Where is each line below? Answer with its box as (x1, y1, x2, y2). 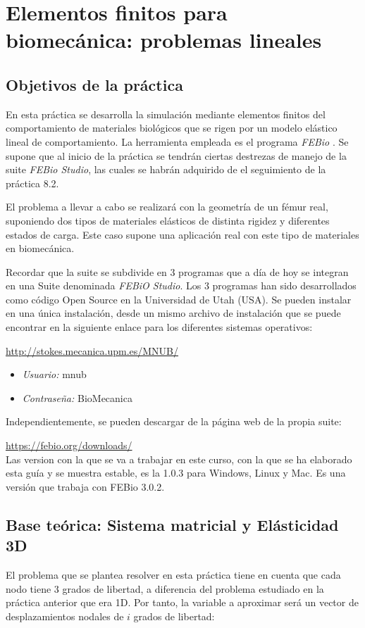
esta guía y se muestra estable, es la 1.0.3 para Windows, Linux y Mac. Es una (6, 465, 346, 480)
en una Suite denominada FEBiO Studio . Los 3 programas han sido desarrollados (6, 278, 357, 293)
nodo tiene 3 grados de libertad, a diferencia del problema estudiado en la (6, 581, 324, 596)
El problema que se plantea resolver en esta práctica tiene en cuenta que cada (6, 567, 341, 582)
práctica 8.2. (6, 175, 59, 190)
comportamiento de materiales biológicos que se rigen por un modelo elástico (6, 120, 338, 135)
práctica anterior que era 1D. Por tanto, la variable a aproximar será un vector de (6, 595, 359, 610)
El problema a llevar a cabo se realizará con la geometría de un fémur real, (6, 199, 328, 214)
